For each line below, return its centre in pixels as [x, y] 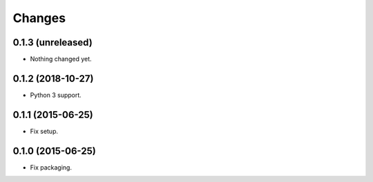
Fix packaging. [51, 167]
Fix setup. [44, 131]
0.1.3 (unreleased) [52, 42]
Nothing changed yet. [61, 59]
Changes [39, 18]
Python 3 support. [56, 95]
